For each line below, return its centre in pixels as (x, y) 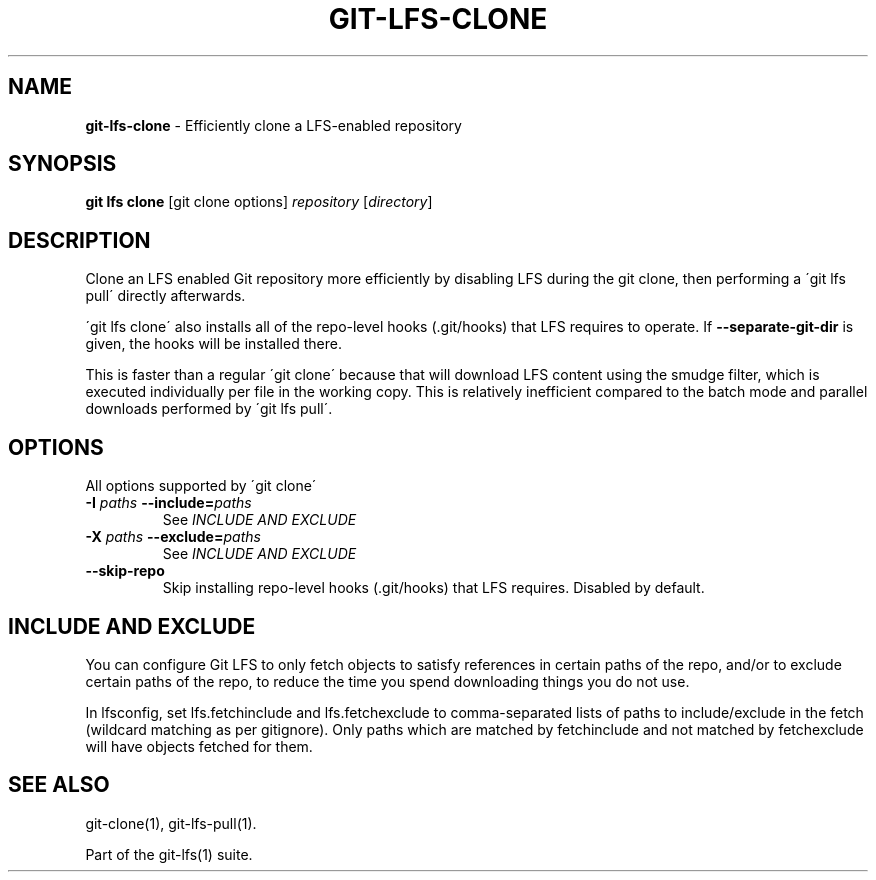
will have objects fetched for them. (199, 746)
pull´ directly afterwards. (165, 296)
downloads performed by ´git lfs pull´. (209, 409)
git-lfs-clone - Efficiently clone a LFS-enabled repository (273, 125)
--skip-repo (125, 571)
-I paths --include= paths (168, 503)
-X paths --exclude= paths (173, 537)
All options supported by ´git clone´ (201, 486)
